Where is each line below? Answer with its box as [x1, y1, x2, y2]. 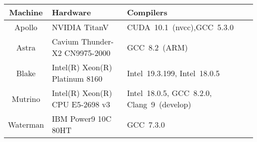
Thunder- [81, 36, 114, 47]
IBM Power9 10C [51, 113, 112, 124]
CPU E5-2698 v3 [51, 98, 110, 110]
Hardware [51, 6, 91, 18]
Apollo [14, 21, 38, 33]
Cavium [51, 36, 79, 47]
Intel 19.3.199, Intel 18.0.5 [127, 67, 220, 79]
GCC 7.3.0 [127, 118, 165, 130]
